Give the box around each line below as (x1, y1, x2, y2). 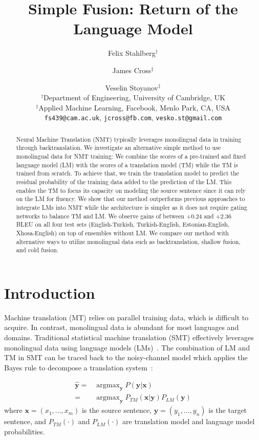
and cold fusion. (16, 246, 59, 254)
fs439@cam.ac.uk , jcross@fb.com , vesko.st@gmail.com (44, 112, 222, 123)
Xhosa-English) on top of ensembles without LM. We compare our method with (16, 228, 229, 237)
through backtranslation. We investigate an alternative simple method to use (16, 143, 221, 152)
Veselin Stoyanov (105, 82, 158, 93)
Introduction (4, 282, 95, 303)
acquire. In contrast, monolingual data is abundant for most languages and (4, 322, 239, 333)
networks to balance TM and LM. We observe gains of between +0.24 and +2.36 (16, 211, 232, 220)
